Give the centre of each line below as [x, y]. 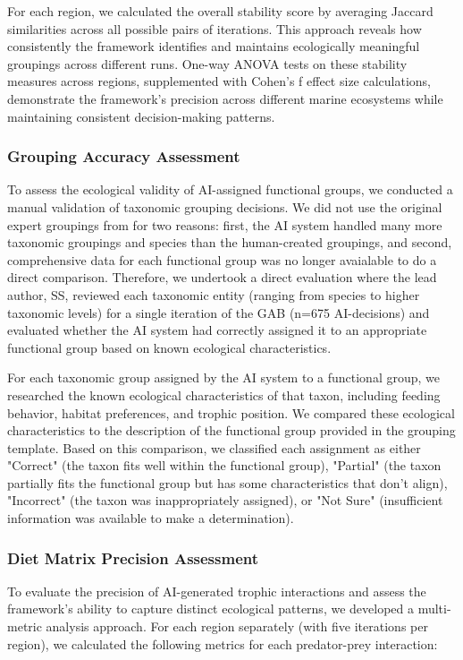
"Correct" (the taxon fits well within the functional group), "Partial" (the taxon [224, 465]
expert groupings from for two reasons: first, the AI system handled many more [225, 224]
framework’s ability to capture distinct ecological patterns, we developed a [210, 609]
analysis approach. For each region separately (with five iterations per [237, 626]
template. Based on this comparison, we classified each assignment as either [214, 447]
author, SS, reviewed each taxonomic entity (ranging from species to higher [214, 294]
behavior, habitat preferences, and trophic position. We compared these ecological [231, 412]
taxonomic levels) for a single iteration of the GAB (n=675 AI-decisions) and [219, 312]
